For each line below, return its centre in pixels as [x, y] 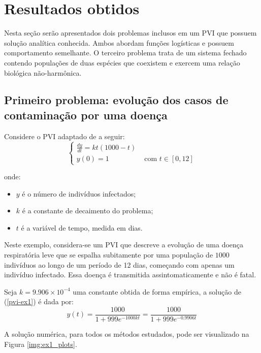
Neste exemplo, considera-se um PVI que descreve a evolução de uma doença [124, 245]
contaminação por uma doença [86, 115]
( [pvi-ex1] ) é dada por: [39, 301]
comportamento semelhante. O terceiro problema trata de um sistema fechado [125, 53]
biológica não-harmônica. [43, 72]
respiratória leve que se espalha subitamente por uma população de [109, 254]
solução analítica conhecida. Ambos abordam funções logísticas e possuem [119, 42]
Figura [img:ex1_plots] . [41, 344]
